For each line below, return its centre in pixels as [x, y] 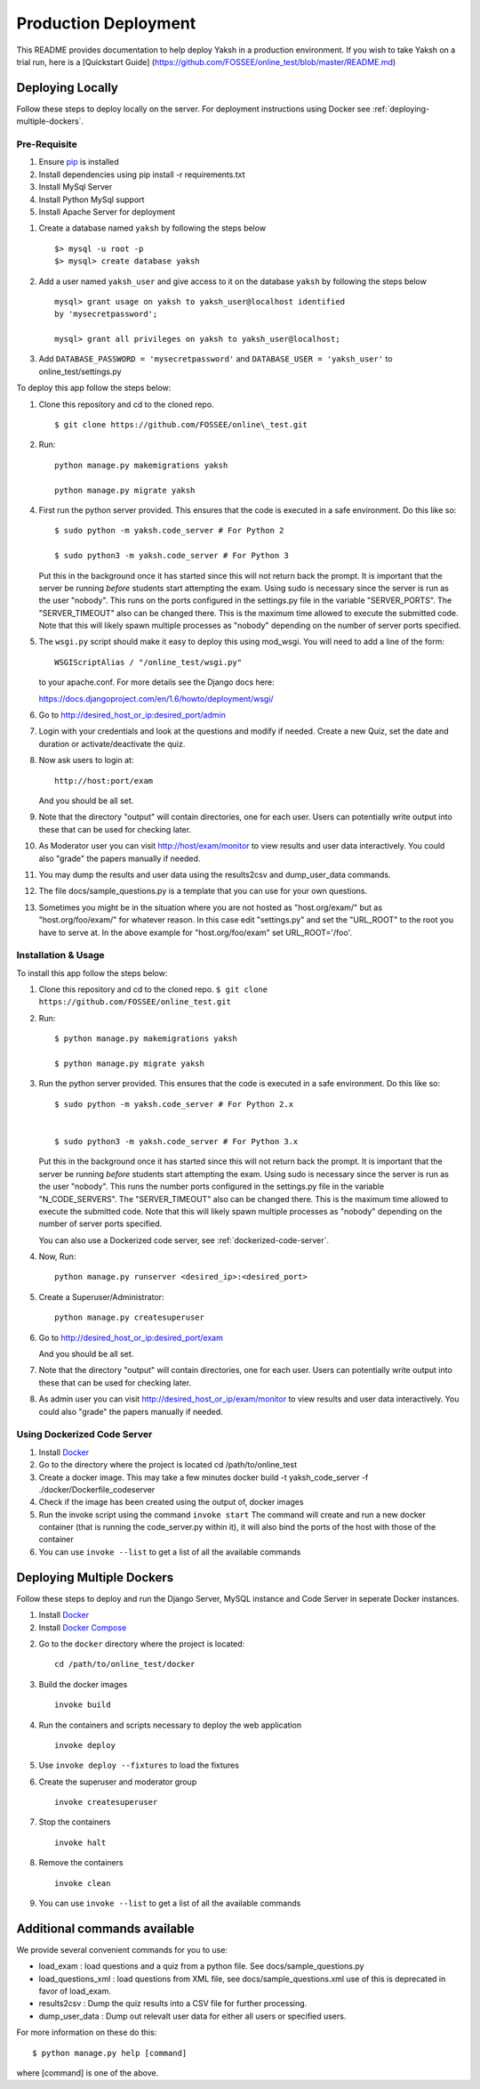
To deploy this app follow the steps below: [94, 388]
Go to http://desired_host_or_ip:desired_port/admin [132, 715]
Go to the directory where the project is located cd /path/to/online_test [168, 1465]
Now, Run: [57, 1256]
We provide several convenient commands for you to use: [122, 1949]
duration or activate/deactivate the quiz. [112, 744]
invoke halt [80, 1842]
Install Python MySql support [92, 199]
